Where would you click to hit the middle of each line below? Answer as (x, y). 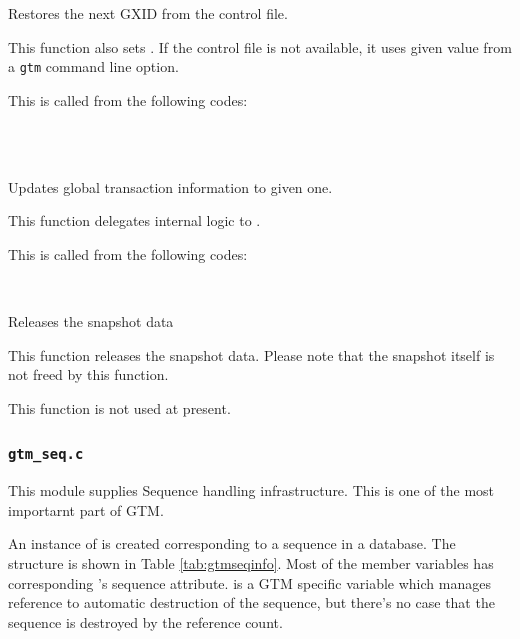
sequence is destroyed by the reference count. (145, 621)
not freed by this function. (88, 374)
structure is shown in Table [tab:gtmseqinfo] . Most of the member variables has (251, 562)
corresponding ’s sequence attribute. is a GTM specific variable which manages (249, 582)
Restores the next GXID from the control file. (148, 13)
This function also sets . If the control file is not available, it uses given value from (260, 46)
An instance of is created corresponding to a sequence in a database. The (232, 543)
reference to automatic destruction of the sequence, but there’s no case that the (251, 602)
